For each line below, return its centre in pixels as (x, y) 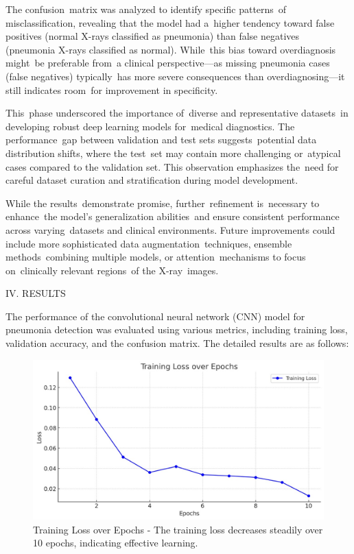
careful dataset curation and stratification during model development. (152, 180)
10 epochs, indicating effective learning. (116, 543)
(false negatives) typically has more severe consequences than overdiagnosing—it (175, 76)
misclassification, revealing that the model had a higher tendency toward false (170, 22)
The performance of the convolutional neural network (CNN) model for (155, 316)
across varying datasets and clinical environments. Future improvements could (170, 229)
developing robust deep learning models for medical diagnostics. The (150, 126)
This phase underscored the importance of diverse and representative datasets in (177, 113)
